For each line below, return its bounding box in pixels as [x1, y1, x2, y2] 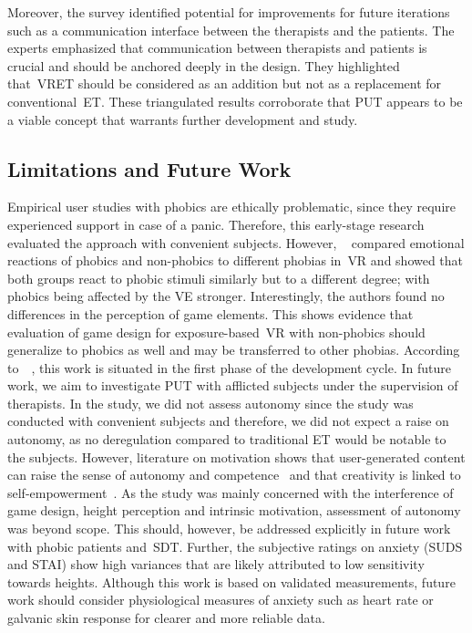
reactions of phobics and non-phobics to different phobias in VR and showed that [7, 251, 464, 270]
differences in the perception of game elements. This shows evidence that [7, 304, 414, 323]
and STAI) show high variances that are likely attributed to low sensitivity [7, 555, 425, 574]
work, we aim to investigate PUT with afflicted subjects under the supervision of [7, 376, 458, 395]
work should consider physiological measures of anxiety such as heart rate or [7, 590, 434, 609]
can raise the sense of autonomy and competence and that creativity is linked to [7, 465, 461, 484]
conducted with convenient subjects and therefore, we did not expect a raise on [7, 411, 449, 431]
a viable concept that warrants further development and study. [7, 109, 358, 129]
